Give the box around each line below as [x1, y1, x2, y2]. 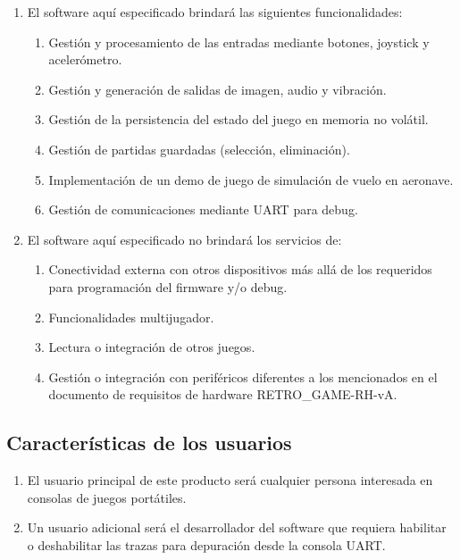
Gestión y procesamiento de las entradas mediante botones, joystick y [48, 32, 430, 51]
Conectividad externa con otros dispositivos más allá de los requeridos [48, 260, 432, 279]
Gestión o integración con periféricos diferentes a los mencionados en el [48, 367, 438, 386]
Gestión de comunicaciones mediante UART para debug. [48, 200, 358, 219]
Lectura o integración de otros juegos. [48, 338, 255, 356]
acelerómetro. [48, 50, 122, 69]
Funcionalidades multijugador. [48, 307, 214, 326]
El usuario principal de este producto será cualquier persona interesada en [27, 471, 433, 489]
